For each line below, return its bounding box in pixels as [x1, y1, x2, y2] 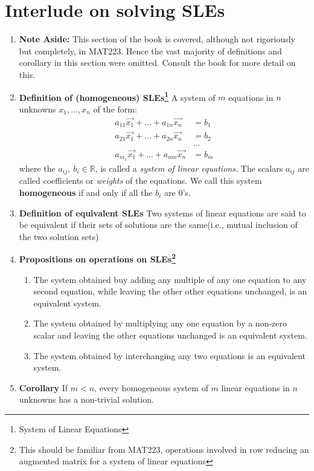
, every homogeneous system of [94, 381, 208, 394]
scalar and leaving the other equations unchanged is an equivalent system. [33, 328, 307, 341]
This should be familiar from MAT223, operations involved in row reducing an [19, 443, 309, 455]
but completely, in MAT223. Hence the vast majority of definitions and [19, 44, 282, 57]
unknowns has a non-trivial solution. [19, 393, 154, 406]
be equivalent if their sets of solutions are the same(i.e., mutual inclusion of [19, 218, 298, 231]
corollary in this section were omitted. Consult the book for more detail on [19, 56, 296, 69]
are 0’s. [164, 186, 191, 198]
